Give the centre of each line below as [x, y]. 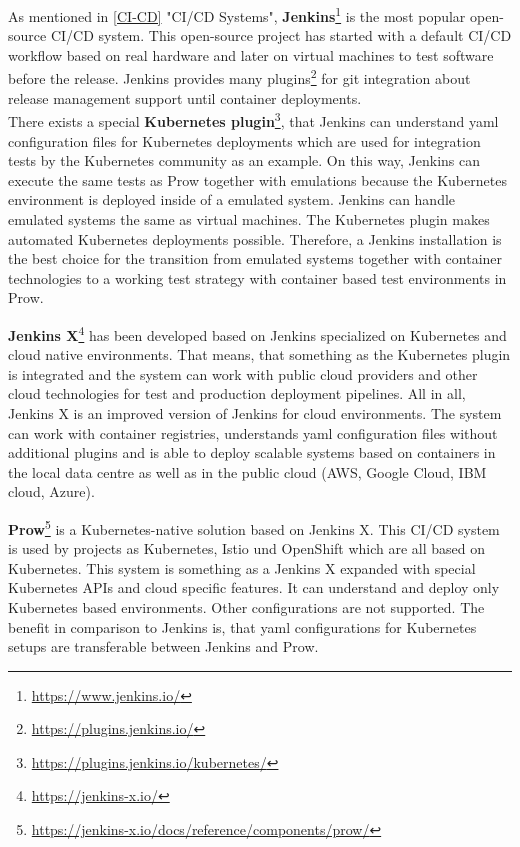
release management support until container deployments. [185, 97]
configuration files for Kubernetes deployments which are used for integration [244, 140]
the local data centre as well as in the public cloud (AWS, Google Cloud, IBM [247, 471]
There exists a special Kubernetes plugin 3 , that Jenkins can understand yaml [253, 119]
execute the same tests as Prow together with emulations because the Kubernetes [257, 179]
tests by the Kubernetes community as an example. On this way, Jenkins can [244, 160]
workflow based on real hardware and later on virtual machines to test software [251, 54]
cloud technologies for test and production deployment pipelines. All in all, [237, 393]
